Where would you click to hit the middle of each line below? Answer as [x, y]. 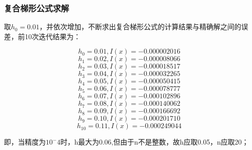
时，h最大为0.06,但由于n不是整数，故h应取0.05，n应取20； [155, 142]
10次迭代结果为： [52, 36]
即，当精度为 [25, 142]
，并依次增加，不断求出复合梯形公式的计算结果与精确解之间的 [140, 27]
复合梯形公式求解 [37, 8]
